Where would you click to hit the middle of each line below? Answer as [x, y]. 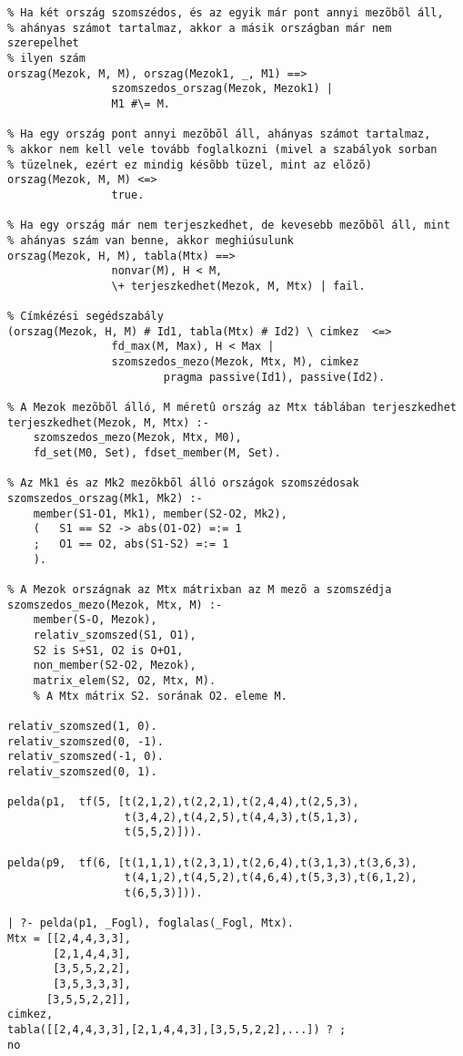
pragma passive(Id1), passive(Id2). [274, 377]
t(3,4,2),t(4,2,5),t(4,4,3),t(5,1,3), [242, 817]
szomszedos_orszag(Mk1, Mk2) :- [105, 498]
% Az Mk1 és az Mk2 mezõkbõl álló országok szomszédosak [183, 483]
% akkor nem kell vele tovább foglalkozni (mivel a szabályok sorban [222, 149]
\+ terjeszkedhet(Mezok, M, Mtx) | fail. [238, 286]
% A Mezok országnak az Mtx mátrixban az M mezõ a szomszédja [200, 589]
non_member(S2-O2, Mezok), [115, 666]
